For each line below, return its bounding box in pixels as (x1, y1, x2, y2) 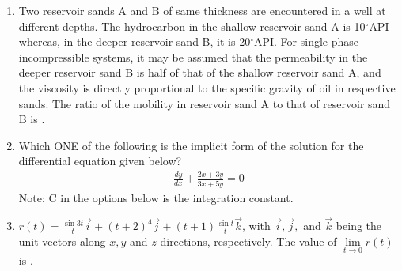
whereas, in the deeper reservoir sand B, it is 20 (18, 33, 251, 50)
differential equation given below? (18, 152, 182, 169)
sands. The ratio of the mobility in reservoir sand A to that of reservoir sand (18, 95, 391, 111)
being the (336, 217, 382, 234)
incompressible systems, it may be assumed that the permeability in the (18, 48, 368, 65)
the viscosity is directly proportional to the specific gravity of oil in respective (18, 79, 396, 96)
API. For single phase (253, 33, 359, 50)
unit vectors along (18, 233, 106, 250)
